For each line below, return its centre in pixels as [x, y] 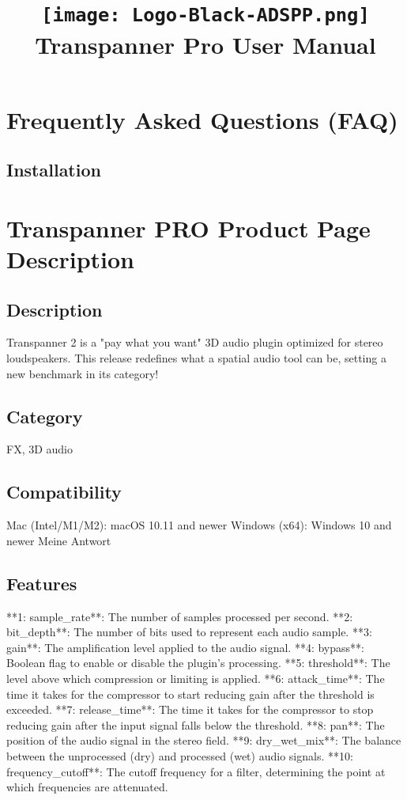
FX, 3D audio [40, 449]
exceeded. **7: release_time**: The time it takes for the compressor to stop [190, 709]
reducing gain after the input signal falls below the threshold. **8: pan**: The [196, 724]
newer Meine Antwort [59, 540]
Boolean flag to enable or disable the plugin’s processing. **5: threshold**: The [198, 663]
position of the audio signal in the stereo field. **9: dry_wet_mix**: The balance [204, 740]
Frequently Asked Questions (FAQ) [202, 119]
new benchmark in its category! [83, 373]
